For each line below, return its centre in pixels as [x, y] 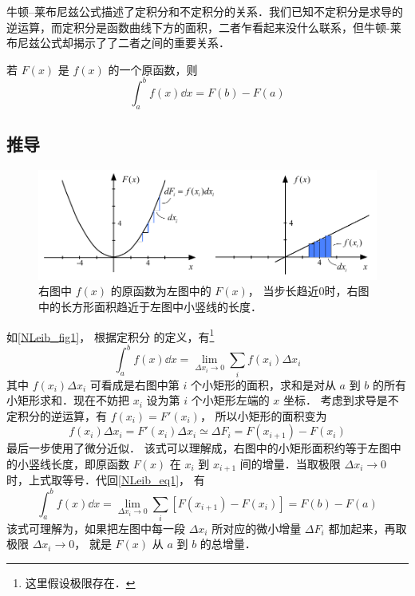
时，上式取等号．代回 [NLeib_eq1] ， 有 [106, 480]
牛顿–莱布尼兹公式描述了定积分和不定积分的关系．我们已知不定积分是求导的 [205, 11]
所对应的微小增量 [257, 528]
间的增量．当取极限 [290, 463]
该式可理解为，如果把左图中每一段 [96, 528]
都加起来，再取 [368, 528]
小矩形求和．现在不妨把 [68, 400]
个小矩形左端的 [230, 400]
